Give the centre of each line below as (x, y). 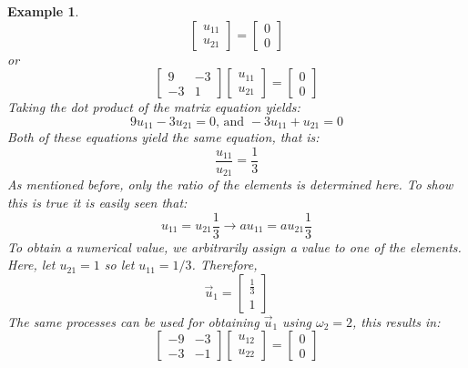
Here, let (31, 265)
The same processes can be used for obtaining (133, 321)
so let (119, 265)
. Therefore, (224, 265)
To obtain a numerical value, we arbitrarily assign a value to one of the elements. (234, 246)
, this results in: (397, 321)
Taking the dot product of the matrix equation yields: (154, 107)
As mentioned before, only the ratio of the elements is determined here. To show (230, 184)
